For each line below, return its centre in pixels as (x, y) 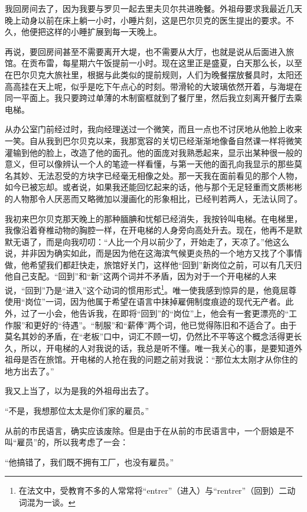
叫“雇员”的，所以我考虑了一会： (67, 442)
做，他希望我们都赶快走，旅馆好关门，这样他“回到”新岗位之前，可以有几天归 (153, 264)
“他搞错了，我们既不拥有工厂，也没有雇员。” (89, 462)
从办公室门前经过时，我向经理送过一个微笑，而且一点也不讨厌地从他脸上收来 (153, 129)
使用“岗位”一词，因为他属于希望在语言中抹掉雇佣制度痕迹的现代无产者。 (145, 301)
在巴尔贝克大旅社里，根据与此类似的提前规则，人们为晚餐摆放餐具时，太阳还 (153, 74)
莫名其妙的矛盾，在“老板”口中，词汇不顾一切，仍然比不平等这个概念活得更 (149, 336)
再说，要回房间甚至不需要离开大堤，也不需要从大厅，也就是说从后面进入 (145, 51)
